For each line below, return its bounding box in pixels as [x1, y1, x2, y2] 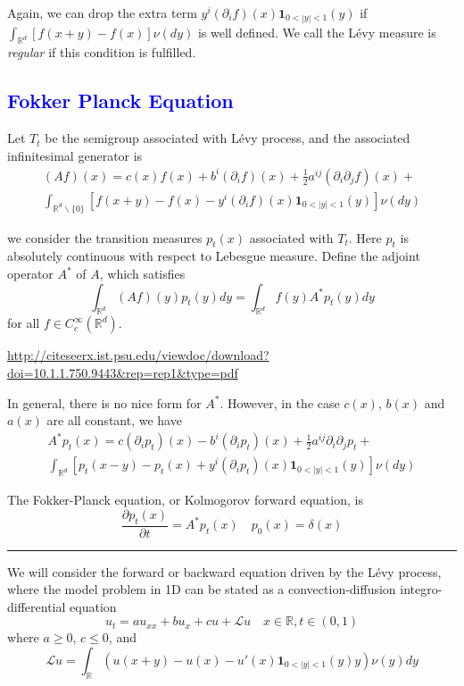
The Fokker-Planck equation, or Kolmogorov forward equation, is [7, 490, 363, 509]
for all [7, 314, 40, 332]
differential [7, 597, 66, 615]
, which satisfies [99, 264, 186, 283]
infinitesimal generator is [7, 146, 143, 164]
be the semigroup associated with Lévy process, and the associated [45, 129, 410, 147]
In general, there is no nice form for [7, 393, 202, 412]
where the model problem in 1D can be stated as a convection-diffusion [7, 580, 396, 598]
